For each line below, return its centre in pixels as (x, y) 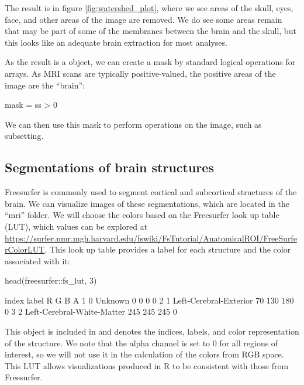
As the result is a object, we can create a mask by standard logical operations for (150, 62)
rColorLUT (25, 249)
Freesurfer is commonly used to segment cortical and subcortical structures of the (151, 192)
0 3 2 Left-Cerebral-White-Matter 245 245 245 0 (91, 311)
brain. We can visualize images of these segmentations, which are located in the (147, 203)
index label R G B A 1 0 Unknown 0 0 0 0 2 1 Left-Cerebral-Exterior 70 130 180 (149, 300)
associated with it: (37, 260)
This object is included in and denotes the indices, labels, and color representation (152, 331)
